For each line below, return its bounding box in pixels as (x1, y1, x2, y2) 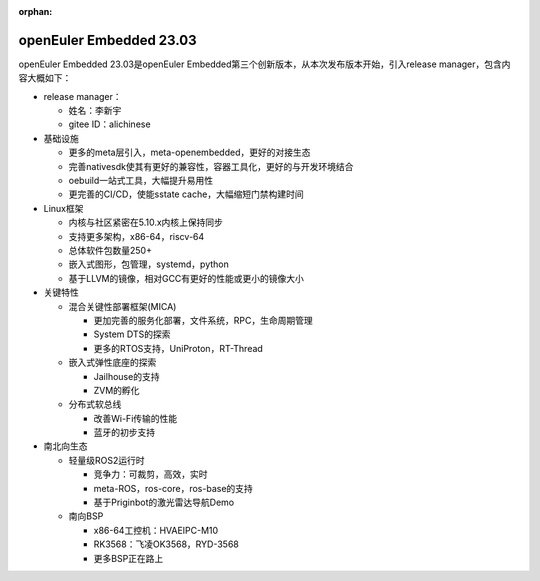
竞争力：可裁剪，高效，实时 (93, 468, 208, 480)
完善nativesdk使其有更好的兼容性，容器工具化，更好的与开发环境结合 (68, 160, 354, 172)
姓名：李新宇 (68, 105, 122, 117)
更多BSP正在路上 (93, 552, 164, 564)
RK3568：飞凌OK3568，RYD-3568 (93, 538, 239, 550)
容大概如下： (18, 72, 72, 84)
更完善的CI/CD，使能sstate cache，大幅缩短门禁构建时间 (68, 188, 304, 200)
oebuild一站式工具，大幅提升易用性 (68, 175, 214, 187)
